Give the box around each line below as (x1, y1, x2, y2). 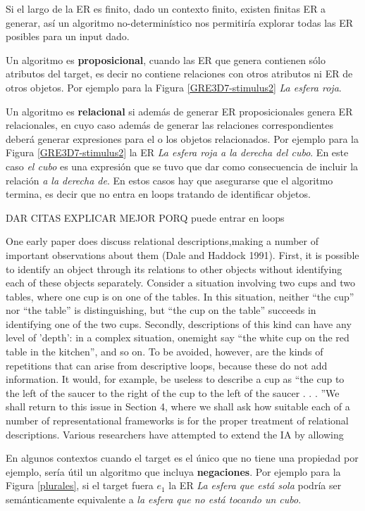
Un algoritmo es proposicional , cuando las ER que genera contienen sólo (6, 52, 326, 67)
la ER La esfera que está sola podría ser (168, 478, 342, 493)
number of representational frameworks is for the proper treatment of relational (6, 413, 349, 428)
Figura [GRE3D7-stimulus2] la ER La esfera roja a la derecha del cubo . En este (6, 145, 349, 160)
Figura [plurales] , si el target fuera (6, 478, 154, 493)
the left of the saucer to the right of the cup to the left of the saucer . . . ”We (6, 385, 340, 400)
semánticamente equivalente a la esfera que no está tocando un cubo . (6, 492, 302, 506)
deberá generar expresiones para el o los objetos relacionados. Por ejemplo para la (6, 131, 359, 146)
